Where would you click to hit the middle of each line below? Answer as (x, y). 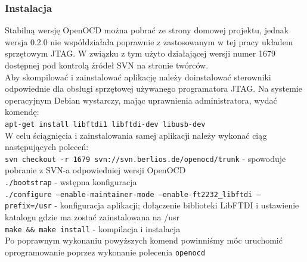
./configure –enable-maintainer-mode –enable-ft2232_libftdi (129, 194)
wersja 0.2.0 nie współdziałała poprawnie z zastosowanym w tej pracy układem (149, 41)
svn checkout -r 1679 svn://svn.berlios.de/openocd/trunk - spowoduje (145, 158)
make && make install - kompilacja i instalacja (93, 228)
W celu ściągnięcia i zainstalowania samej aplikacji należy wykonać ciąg (136, 135)
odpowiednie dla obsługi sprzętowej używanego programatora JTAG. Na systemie (153, 88)
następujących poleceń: (47, 147)
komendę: (22, 112)
